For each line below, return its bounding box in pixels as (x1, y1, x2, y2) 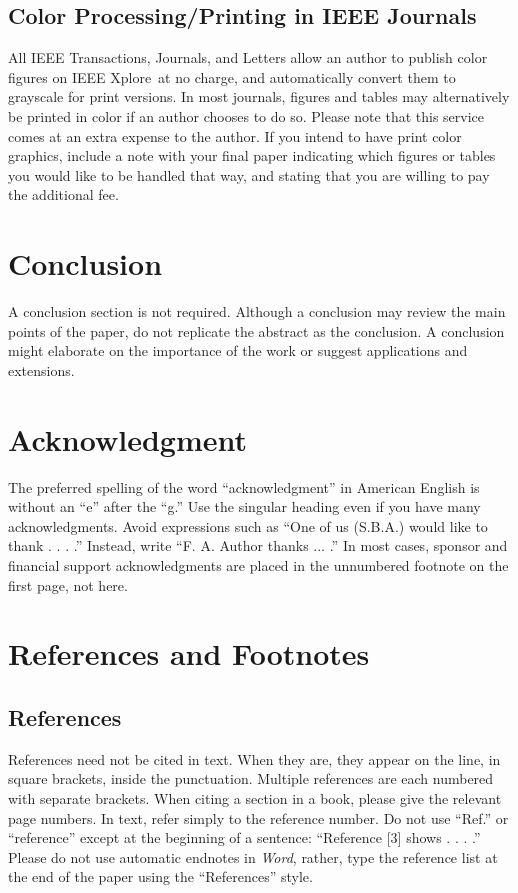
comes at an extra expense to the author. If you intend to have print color (8, 125, 462, 146)
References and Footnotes (8, 633, 370, 674)
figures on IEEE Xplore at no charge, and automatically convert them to (8, 66, 456, 87)
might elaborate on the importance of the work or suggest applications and (8, 340, 468, 361)
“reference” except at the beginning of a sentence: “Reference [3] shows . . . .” (8, 827, 481, 848)
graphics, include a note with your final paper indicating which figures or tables (8, 145, 496, 166)
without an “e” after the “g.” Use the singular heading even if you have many (8, 496, 481, 517)
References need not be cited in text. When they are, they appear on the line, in (8, 748, 501, 769)
